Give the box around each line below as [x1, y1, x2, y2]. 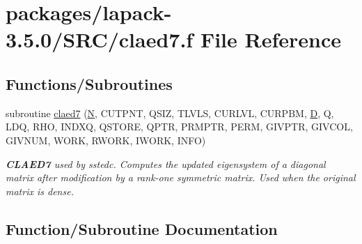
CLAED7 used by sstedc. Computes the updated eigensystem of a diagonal [6, 156, 326, 171]
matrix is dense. [6, 183, 74, 198]
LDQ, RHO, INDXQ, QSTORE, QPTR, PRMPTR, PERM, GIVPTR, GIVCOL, [6, 119, 353, 134]
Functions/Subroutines [6, 73, 173, 94]
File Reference [200, 25, 342, 54]
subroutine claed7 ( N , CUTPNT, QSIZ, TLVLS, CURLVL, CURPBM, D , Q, [6, 105, 334, 120]
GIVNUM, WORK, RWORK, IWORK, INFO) [6, 132, 206, 147]
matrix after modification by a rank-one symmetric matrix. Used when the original [6, 170, 356, 185]
